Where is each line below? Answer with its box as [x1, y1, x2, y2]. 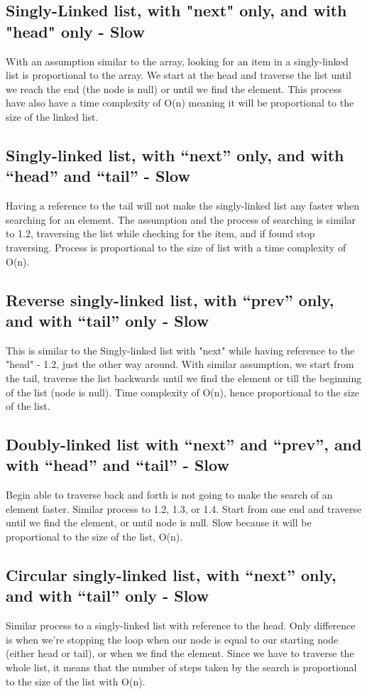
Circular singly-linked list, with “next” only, [6, 564, 336, 586]
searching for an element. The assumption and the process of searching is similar [6, 212, 356, 227]
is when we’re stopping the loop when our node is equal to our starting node [6, 631, 339, 646]
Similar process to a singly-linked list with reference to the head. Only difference [6, 618, 356, 633]
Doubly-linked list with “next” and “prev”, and [6, 433, 362, 455]
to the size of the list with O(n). [6, 673, 146, 688]
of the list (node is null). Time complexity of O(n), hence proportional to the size [6, 384, 360, 399]
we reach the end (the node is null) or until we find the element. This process [6, 81, 342, 96]
